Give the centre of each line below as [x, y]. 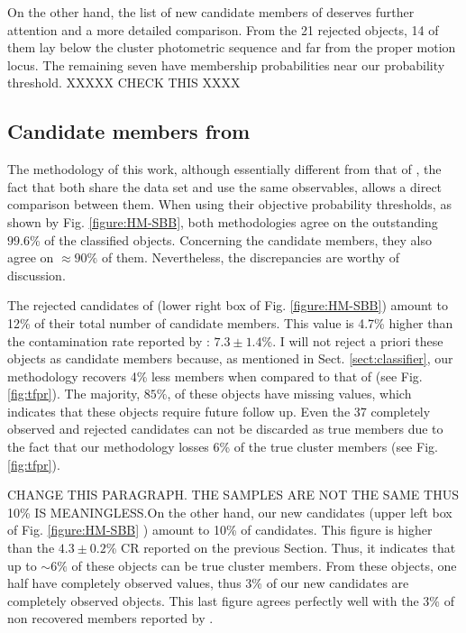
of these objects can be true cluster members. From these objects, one [264, 565]
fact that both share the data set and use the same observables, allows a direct [225, 186]
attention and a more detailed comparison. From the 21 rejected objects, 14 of [223, 29]
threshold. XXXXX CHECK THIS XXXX [124, 83]
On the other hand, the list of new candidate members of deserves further [211, 12]
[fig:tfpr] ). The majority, [74, 394]
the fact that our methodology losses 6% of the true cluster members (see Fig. [223, 447]
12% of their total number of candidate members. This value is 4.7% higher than [230, 322]
